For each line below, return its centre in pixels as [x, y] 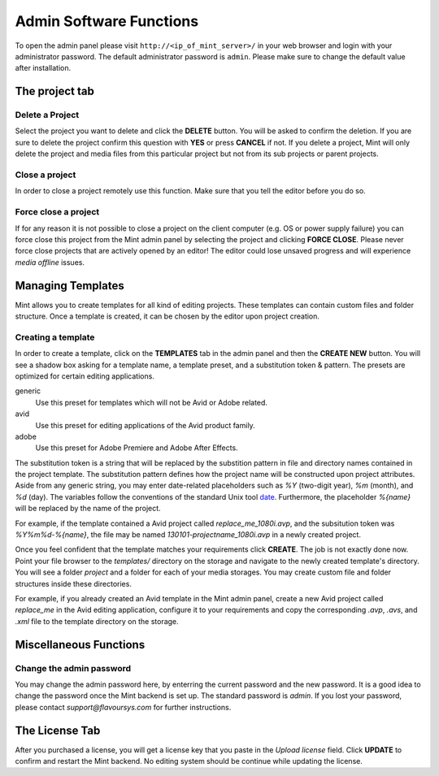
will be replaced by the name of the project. [88, 509]
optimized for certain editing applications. [85, 376]
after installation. [43, 68]
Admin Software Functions [107, 21]
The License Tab [58, 730]
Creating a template [55, 337]
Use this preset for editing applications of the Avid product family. [145, 425]
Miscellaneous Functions [80, 645]
